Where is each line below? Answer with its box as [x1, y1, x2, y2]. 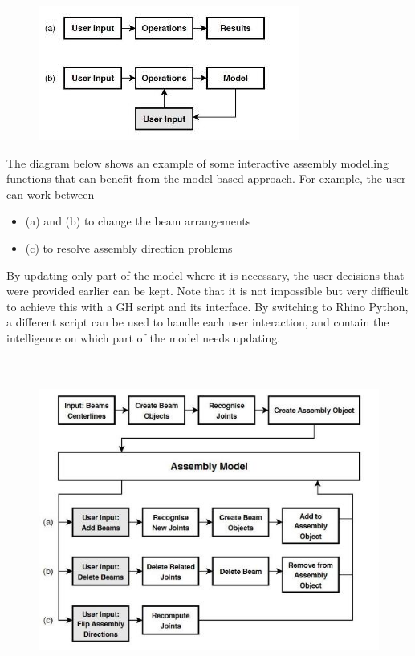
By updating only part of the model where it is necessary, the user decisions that [6, 266, 405, 283]
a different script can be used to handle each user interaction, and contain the [6, 314, 389, 330]
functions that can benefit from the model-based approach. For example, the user [6, 170, 406, 187]
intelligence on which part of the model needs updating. [6, 329, 281, 346]
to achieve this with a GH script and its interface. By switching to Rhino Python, [6, 298, 409, 314]
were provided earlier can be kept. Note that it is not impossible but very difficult [6, 282, 409, 299]
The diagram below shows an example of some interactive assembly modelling [6, 154, 389, 171]
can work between [6, 185, 95, 202]
